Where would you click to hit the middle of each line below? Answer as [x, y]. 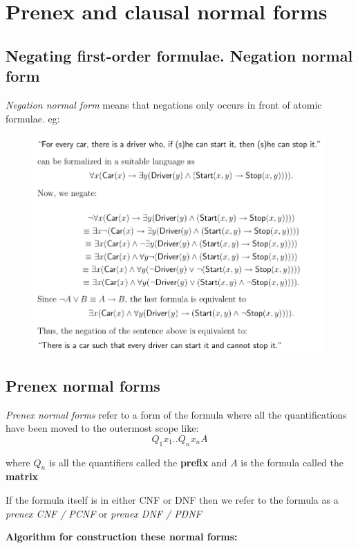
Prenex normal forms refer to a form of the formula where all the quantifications [176, 414]
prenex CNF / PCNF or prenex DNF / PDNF [104, 513]
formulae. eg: [33, 118]
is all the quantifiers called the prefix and [138, 462]
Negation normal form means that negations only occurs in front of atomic [164, 104]
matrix [22, 476]
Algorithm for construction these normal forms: [122, 537]
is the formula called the [292, 462]
